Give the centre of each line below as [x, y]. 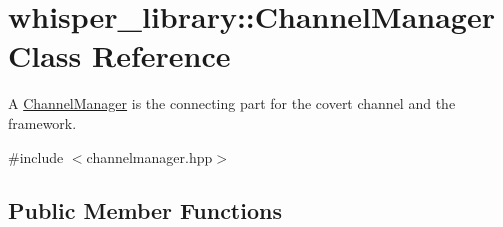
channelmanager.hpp [149, 156]
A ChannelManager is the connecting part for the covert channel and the [232, 103]
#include [36, 156]
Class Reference [119, 55]
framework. [42, 122]
